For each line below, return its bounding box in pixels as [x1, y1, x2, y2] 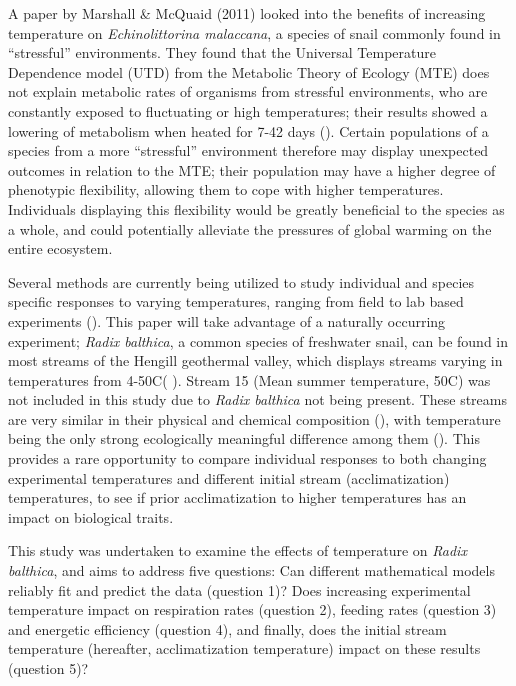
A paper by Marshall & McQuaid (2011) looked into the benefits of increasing [8, 3, 486, 23]
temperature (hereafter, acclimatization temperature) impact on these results [8, 638, 481, 659]
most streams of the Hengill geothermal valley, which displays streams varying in [8, 350, 503, 371]
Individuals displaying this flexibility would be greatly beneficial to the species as [8, 198, 505, 219]
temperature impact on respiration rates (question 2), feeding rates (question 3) [8, 599, 497, 620]
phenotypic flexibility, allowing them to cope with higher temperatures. [8, 179, 444, 200]
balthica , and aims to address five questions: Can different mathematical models [8, 560, 495, 581]
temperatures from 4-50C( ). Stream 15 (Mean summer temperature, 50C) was [8, 369, 491, 390]
